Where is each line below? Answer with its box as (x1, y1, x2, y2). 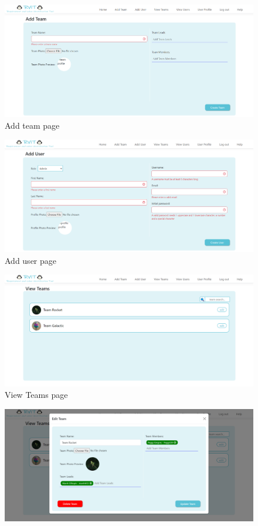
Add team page (5, 119, 60, 131)
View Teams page (5, 388, 68, 401)
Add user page (5, 254, 57, 266)
